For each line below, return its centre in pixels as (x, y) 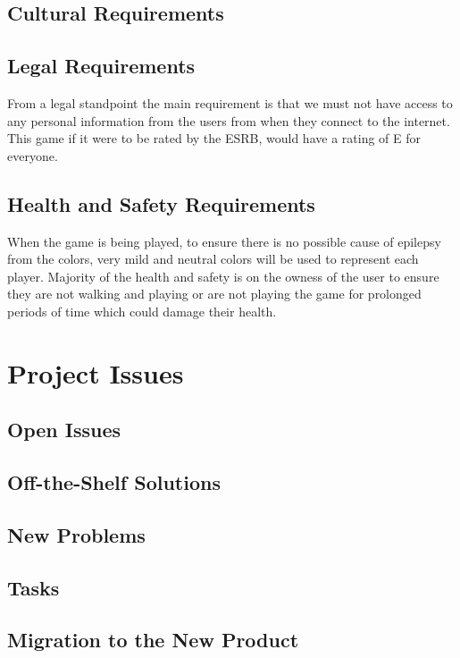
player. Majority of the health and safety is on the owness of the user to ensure (223, 276)
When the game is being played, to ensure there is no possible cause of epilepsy (224, 241)
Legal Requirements (101, 66)
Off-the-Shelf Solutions (114, 482)
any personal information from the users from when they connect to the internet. (229, 120)
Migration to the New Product (153, 640)
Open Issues (64, 430)
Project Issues (96, 372)
